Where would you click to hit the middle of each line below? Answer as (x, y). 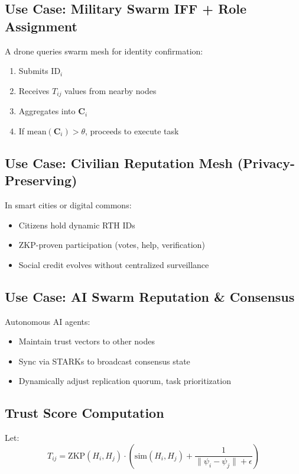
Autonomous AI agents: (48, 321)
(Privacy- (266, 162)
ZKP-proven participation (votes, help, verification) (112, 245)
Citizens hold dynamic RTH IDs (77, 225)
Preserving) (41, 180)
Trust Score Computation (84, 413)
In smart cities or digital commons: (68, 205)
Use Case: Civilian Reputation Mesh (119, 162)
